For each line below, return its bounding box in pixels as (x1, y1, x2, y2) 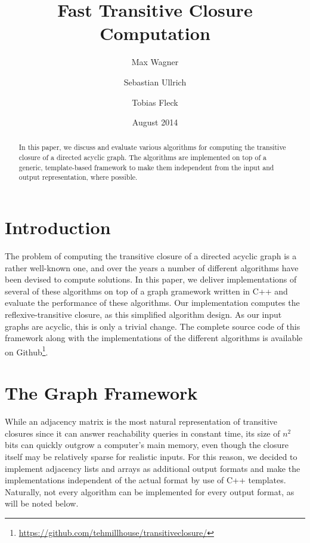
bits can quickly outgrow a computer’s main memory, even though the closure (5, 438, 289, 451)
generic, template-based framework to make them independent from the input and (18, 162, 274, 172)
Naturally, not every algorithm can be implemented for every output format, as (5, 485, 294, 498)
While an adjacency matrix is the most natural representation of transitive (5, 415, 278, 428)
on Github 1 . (5, 343, 48, 358)
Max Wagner (131, 56, 179, 68)
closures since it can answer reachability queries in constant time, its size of (5, 427, 280, 439)
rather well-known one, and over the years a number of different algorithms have (5, 261, 299, 274)
